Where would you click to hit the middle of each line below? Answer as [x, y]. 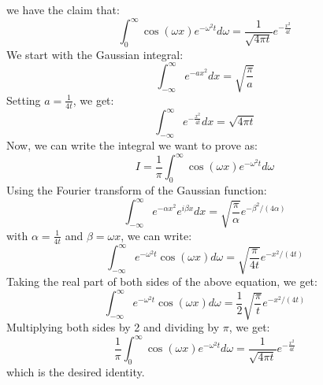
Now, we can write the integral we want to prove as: [132, 145]
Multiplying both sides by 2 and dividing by [113, 327]
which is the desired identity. [76, 372]
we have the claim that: [63, 9]
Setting [24, 100]
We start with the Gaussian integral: [95, 54]
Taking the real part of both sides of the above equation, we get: [162, 281]
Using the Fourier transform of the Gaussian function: [137, 189]
